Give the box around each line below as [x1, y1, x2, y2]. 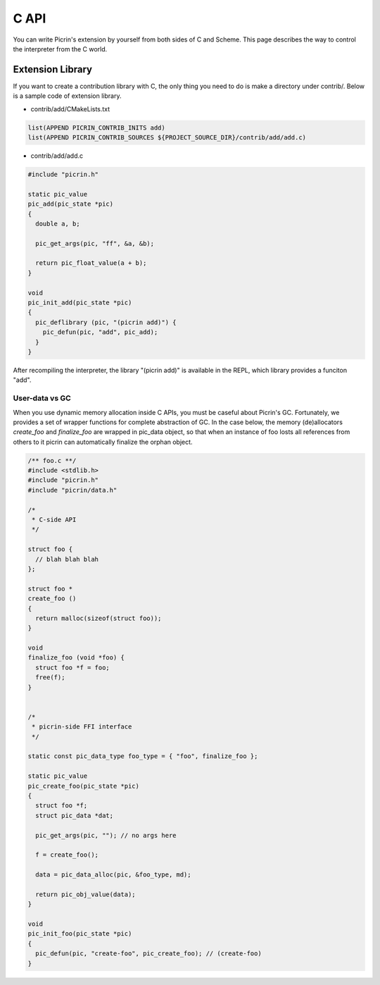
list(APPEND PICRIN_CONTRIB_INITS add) [27, 123, 165, 132]
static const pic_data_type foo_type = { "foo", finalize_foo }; [27, 752, 258, 760]
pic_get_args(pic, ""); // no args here [35, 831, 177, 839]
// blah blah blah [35, 555, 99, 563]
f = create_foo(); [35, 851, 99, 859]
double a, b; [35, 219, 80, 228]
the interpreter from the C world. [13, 44, 108, 53]
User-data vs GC [13, 393, 72, 403]
